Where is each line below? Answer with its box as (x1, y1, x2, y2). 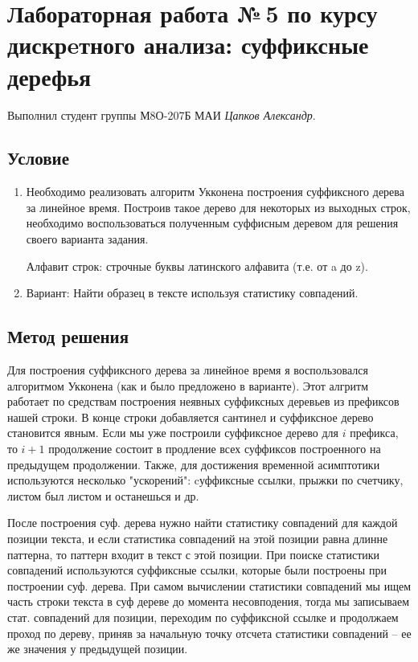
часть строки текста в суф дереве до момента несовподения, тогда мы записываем (7, 593, 410, 610)
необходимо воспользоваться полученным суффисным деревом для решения (26, 215, 399, 231)
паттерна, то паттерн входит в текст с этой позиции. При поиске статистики (7, 546, 380, 562)
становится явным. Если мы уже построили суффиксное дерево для (7, 424, 338, 441)
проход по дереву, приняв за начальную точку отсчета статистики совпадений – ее (7, 624, 412, 641)
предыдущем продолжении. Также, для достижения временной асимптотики (7, 456, 380, 472)
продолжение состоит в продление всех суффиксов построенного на (48, 440, 381, 457)
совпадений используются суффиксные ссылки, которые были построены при (7, 562, 387, 578)
